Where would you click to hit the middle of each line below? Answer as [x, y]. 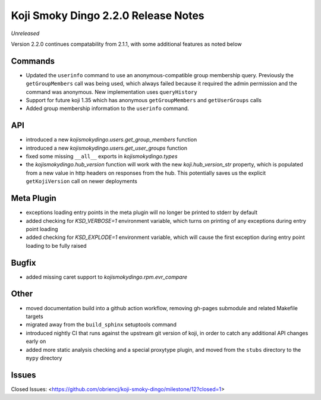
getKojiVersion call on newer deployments [82, 181]
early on [36, 341]
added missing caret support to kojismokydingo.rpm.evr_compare [106, 277]
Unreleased [25, 33]
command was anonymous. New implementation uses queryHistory [111, 92]
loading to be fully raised [56, 245]
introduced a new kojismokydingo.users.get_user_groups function [106, 148]
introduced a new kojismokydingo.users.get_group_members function [111, 140]
